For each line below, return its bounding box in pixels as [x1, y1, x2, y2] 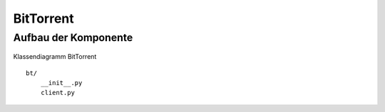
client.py [40, 89, 75, 97]
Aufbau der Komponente [13, 31, 133, 44]
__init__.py [40, 79, 83, 86]
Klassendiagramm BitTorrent [13, 52, 97, 61]
